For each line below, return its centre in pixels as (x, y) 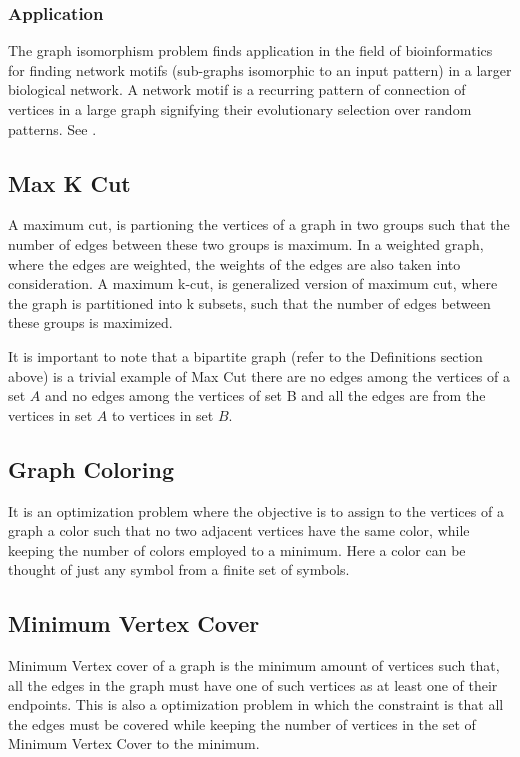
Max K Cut (69, 182)
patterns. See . (52, 128)
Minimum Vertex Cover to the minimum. (134, 743)
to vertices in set (163, 414)
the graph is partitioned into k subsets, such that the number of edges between (249, 302)
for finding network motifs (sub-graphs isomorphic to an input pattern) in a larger (260, 69)
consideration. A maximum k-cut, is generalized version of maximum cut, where (253, 283)
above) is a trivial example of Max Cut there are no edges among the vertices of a (259, 375)
